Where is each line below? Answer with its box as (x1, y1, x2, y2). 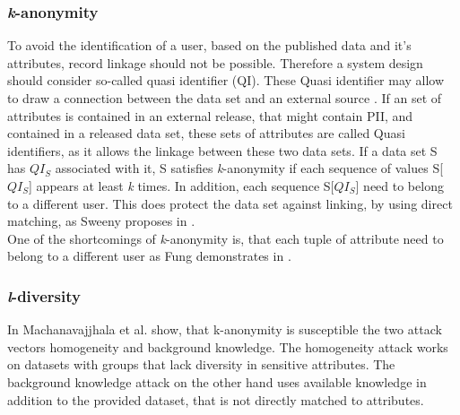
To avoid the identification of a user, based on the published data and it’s (7, 36, 412, 55)
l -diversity (7, 284, 81, 307)
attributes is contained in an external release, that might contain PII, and (7, 106, 413, 125)
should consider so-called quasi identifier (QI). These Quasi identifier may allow (7, 71, 445, 90)
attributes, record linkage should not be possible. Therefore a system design (7, 53, 423, 72)
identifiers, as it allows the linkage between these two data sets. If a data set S (7, 141, 438, 160)
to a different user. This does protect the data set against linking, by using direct (7, 194, 453, 212)
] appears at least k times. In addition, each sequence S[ (29, 176, 334, 195)
